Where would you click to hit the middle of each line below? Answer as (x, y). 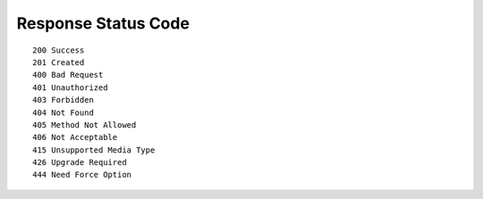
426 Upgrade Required (80, 162)
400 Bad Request (68, 75)
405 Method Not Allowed (85, 124)
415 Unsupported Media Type (94, 150)
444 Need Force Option (82, 175)
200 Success (59, 50)
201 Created (59, 62)
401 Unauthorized (70, 87)
